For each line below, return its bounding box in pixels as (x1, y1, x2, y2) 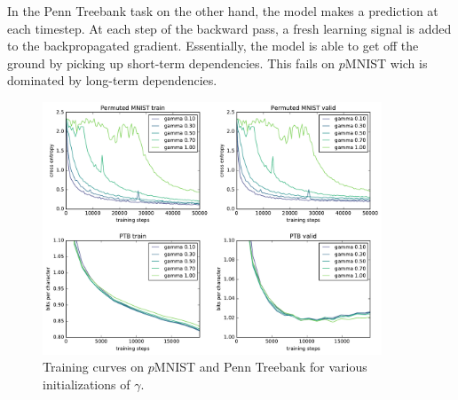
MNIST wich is (344, 53, 428, 72)
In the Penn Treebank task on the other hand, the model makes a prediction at (7, 2, 438, 20)
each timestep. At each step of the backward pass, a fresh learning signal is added (7, 19, 452, 37)
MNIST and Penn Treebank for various (154, 357, 367, 376)
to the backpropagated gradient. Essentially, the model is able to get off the (7, 36, 419, 55)
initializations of (43, 374, 130, 393)
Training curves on (43, 357, 145, 376)
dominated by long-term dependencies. (7, 71, 217, 90)
